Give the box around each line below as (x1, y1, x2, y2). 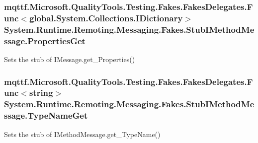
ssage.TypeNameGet (4, 109, 88, 122)
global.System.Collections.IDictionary (29, 11, 183, 24)
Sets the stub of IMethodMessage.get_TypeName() (4, 129, 161, 139)
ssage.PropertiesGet (4, 34, 86, 47)
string (29, 86, 53, 99)
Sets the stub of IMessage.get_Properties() (4, 54, 135, 64)
